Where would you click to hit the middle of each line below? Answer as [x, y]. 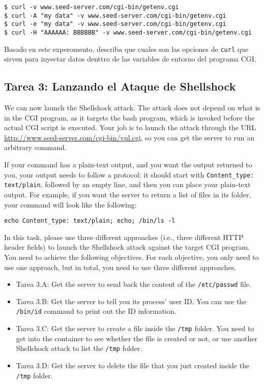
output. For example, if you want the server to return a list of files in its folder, [128, 194]
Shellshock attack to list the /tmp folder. [79, 348]
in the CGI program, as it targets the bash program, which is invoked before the [129, 117]
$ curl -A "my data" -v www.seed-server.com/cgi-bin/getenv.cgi [115, 16]
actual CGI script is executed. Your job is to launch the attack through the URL [130, 127]
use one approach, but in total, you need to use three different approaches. [120, 267]
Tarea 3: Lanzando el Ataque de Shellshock [120, 86]
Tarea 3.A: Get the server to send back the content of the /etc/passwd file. [134, 284]
